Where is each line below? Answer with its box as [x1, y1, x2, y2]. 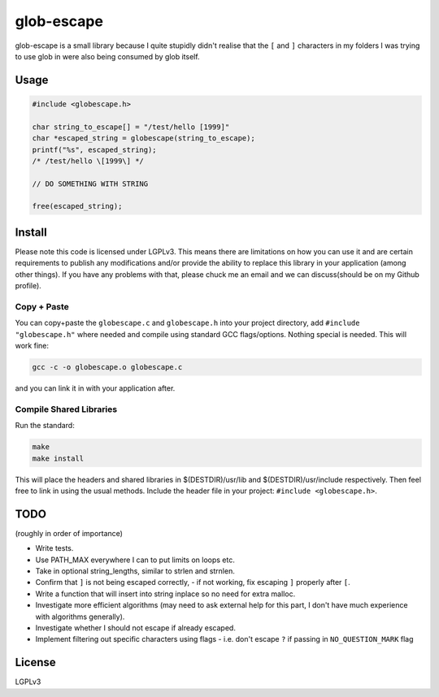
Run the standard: [15, 421, 75, 431]
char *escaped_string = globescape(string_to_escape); [32, 134, 255, 143]
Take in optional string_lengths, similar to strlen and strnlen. [35, 565, 235, 576]
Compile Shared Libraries [15, 403, 118, 414]
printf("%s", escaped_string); [32, 145, 158, 154]
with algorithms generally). [35, 612, 125, 621]
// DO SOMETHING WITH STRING [32, 179, 149, 188]
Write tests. [35, 543, 74, 553]
